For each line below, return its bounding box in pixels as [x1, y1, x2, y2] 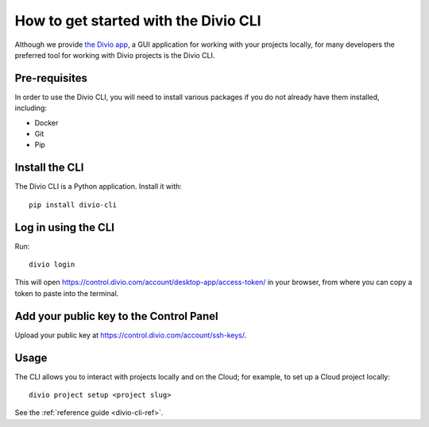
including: [14, 103, 48, 113]
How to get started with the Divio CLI [14, 12, 261, 29]
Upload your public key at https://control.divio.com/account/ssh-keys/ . [14, 330, 247, 340]
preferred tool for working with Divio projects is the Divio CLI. [14, 50, 215, 60]
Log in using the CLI [14, 221, 115, 234]
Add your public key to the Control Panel [14, 310, 218, 323]
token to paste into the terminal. [14, 288, 119, 298]
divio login [29, 260, 75, 269]
